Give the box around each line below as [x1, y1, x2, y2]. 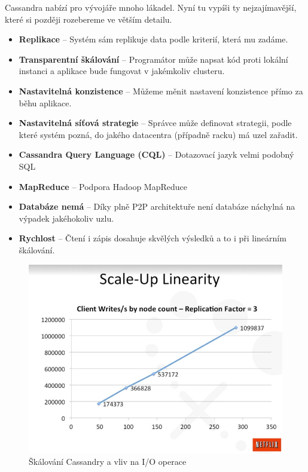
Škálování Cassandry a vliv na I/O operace [29, 455, 187, 468]
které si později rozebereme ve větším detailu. [5, 13, 172, 25]
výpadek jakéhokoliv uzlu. [19, 212, 114, 224]
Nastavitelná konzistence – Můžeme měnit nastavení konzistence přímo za [19, 84, 303, 97]
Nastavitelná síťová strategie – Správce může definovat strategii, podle [19, 117, 292, 129]
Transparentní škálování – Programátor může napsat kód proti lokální [19, 53, 288, 65]
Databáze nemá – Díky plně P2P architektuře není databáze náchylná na [19, 200, 295, 213]
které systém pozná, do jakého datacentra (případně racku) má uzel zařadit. [19, 128, 298, 140]
